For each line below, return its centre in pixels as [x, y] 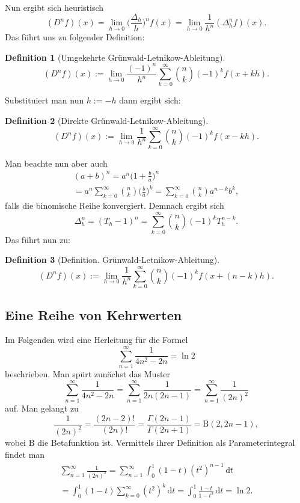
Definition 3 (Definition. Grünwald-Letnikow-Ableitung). [112, 260]
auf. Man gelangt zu [42, 408]
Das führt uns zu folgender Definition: [75, 37]
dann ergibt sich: [150, 100]
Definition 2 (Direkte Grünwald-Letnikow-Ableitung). [107, 121]
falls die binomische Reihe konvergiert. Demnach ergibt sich [115, 205]
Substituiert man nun [44, 100]
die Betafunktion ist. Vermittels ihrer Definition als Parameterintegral [166, 443]
